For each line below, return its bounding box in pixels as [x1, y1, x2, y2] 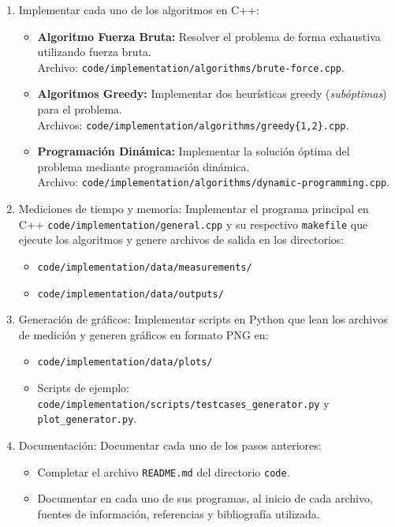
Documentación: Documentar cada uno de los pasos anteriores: [18, 437, 322, 454]
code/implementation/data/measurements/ [37, 261, 252, 273]
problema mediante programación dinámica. [37, 158, 250, 174]
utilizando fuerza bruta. [37, 43, 151, 60]
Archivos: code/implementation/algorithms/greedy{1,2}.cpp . [37, 116, 349, 133]
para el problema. [37, 101, 123, 118]
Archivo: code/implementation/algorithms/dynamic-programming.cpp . [37, 174, 390, 190]
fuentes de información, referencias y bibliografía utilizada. [37, 505, 320, 521]
